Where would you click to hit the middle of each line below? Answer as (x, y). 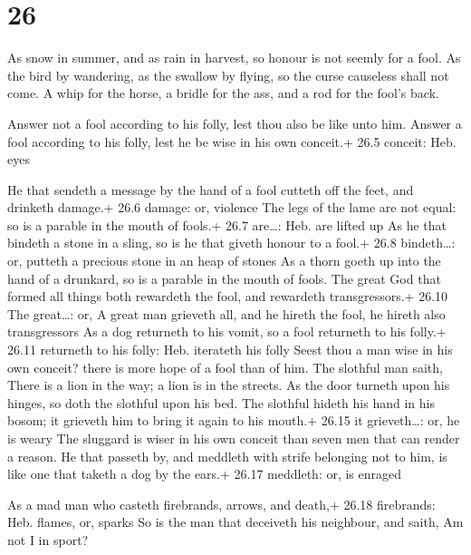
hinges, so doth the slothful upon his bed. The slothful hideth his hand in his (221, 402)
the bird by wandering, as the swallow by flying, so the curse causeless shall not (228, 75)
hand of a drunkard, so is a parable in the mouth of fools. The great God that (224, 278)
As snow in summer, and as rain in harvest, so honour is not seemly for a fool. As (234, 58)
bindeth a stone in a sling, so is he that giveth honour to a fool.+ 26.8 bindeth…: (231, 243)
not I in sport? (48, 539)
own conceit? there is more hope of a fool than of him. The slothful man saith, (225, 367)
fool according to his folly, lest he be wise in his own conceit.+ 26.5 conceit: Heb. (232, 141)
